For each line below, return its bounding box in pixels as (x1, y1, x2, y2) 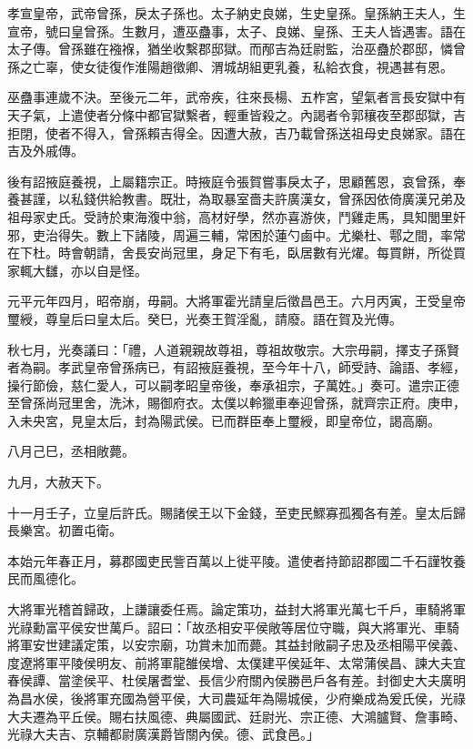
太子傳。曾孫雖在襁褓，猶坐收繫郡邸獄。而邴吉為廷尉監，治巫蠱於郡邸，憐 (7, 39, 453, 58)
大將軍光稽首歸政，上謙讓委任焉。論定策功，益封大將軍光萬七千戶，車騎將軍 (7, 600, 466, 619)
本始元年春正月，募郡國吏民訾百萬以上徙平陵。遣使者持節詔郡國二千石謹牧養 (7, 551, 466, 570)
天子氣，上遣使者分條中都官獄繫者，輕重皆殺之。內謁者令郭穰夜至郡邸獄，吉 (7, 105, 466, 124)
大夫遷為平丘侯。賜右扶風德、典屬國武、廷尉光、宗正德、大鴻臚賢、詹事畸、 (7, 706, 466, 725)
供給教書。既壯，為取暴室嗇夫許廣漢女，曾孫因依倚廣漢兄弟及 (96, 189, 466, 208)
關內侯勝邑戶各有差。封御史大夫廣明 (248, 671, 466, 690)
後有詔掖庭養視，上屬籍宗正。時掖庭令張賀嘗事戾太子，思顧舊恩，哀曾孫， (7, 171, 453, 190)
